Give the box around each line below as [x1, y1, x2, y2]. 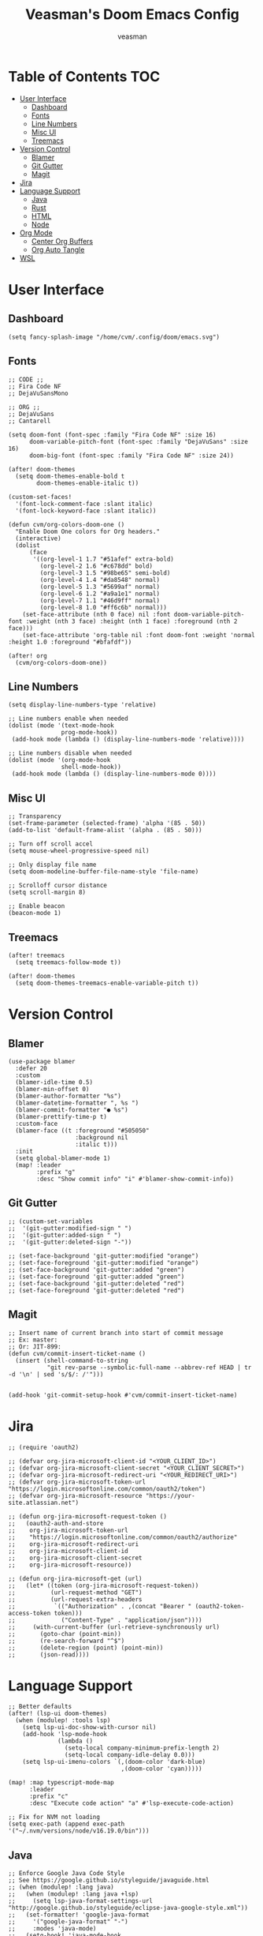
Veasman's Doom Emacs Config [24, 6, 240, 24]
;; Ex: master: [8, 1336, 58, 1344]
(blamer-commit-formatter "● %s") [15, 1105, 128, 1114]
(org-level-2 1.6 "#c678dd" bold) [39, 562, 154, 570]
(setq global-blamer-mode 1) [15, 1154, 111, 1162]
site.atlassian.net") [8, 1499, 80, 1506]
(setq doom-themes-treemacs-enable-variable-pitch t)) [15, 979, 199, 987]
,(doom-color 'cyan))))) [120, 1765, 202, 1773]
